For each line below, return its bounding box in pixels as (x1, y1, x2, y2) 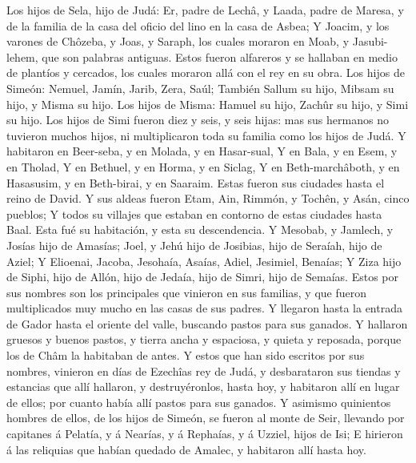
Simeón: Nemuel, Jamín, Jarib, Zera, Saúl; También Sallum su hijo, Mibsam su (6, 79, 394, 96)
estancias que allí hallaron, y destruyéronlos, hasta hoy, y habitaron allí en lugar (6, 378, 400, 395)
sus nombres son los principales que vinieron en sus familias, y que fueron (6, 284, 367, 300)
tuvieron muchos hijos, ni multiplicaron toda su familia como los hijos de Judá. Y (6, 127, 406, 143)
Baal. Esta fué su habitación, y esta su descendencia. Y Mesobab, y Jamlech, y (6, 221, 394, 238)
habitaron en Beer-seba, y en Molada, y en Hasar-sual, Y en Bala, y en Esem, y (6, 143, 398, 159)
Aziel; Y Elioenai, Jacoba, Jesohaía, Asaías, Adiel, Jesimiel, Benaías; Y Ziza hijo (6, 252, 402, 269)
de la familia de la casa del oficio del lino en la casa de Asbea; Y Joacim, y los (6, 17, 390, 34)
